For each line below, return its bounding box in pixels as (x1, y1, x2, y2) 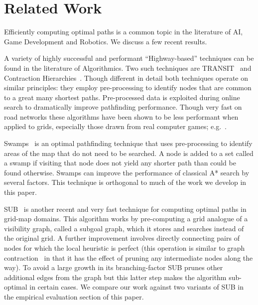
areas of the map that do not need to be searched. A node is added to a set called (4, 148, 254, 158)
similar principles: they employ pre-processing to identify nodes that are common (4, 82, 252, 93)
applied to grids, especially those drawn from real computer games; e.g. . (4, 121, 227, 132)
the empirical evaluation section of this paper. (4, 291, 144, 302)
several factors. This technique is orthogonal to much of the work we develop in (4, 177, 247, 187)
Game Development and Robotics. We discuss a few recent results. (4, 36, 207, 46)
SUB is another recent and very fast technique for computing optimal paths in (4, 203, 247, 214)
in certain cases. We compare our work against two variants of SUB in (29, 282, 244, 292)
